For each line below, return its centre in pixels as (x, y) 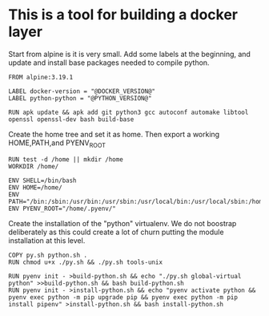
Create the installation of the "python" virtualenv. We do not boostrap (122, 223)
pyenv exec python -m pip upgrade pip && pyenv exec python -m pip (123, 297)
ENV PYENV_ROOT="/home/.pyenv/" (62, 209)
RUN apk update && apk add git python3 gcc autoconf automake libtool (128, 112)
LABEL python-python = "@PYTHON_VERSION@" (80, 98)
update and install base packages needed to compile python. (109, 63)
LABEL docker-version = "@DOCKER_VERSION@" (82, 91)
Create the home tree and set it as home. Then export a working (114, 134)
